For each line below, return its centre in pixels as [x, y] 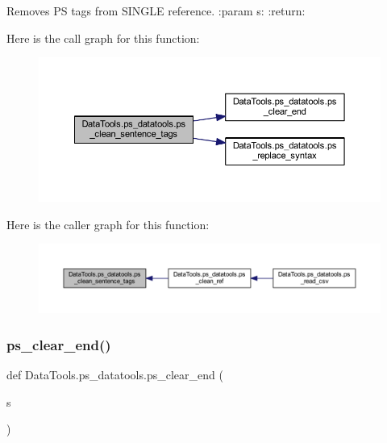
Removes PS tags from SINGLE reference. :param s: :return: [156, 10]
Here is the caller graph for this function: [108, 224]
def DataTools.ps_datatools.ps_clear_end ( [115, 375]
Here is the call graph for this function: [103, 38]
